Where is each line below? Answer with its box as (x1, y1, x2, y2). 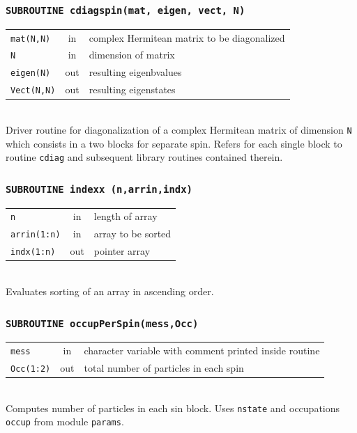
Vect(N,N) (10, 86, 56, 96)
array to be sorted (93, 226, 172, 241)
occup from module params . (6, 414, 124, 429)
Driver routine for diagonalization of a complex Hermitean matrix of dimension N (6, 123, 352, 136)
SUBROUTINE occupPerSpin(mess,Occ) (6, 317, 199, 329)
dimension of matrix (89, 47, 175, 62)
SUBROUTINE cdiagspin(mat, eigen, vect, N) (6, 4, 245, 16)
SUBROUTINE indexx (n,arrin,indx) (6, 183, 192, 195)
